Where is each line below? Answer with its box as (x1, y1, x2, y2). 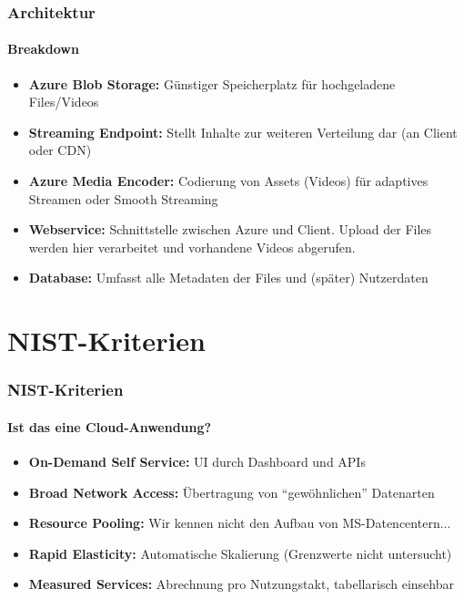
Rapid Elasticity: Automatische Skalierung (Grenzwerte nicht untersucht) (28, 543, 452, 563)
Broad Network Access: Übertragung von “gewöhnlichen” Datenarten (28, 482, 435, 501)
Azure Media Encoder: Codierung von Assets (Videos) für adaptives (28, 171, 429, 191)
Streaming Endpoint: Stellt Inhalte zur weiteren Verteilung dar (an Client (28, 122, 458, 141)
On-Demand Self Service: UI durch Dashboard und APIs (28, 452, 366, 470)
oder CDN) (28, 140, 92, 160)
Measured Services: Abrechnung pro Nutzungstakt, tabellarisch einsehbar (28, 574, 454, 594)
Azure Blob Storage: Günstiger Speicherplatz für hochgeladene (28, 74, 396, 93)
